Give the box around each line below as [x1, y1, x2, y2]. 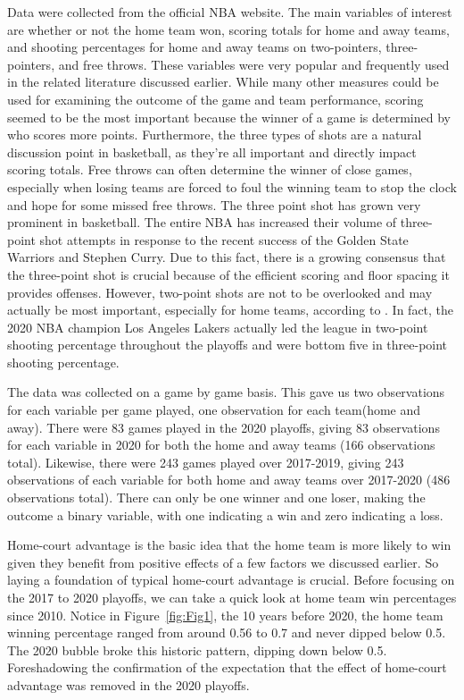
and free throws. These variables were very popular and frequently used [58, 55, 450, 73]
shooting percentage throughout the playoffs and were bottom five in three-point [7, 335, 448, 354]
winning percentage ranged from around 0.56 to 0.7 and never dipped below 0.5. [7, 623, 446, 642]
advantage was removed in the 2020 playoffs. [7, 675, 250, 694]
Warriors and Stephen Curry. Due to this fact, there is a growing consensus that [7, 248, 446, 266]
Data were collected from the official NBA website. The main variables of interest [7, 3, 452, 21]
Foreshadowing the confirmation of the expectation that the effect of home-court [7, 658, 447, 677]
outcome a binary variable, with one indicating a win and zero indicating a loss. [7, 505, 443, 524]
